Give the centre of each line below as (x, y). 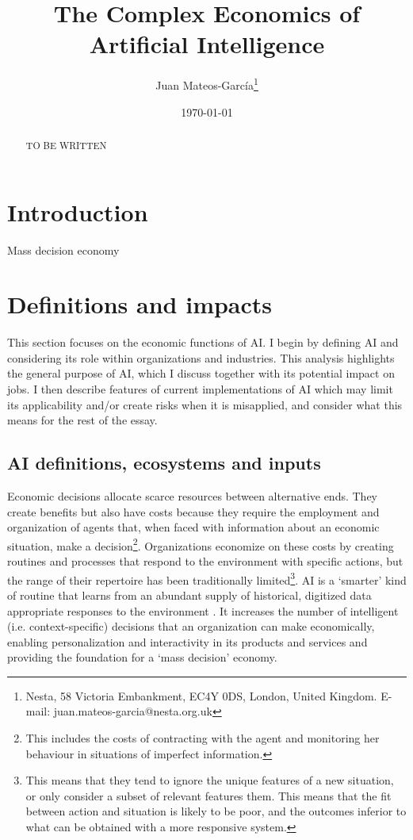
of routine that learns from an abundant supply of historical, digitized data (189, 595)
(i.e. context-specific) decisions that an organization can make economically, (191, 626)
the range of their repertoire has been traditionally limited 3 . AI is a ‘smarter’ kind (207, 578)
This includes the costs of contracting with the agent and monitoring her (203, 738)
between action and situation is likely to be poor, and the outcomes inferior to (216, 811)
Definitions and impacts (140, 304)
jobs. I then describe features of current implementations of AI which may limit (200, 389)
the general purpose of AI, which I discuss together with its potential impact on (201, 373)
